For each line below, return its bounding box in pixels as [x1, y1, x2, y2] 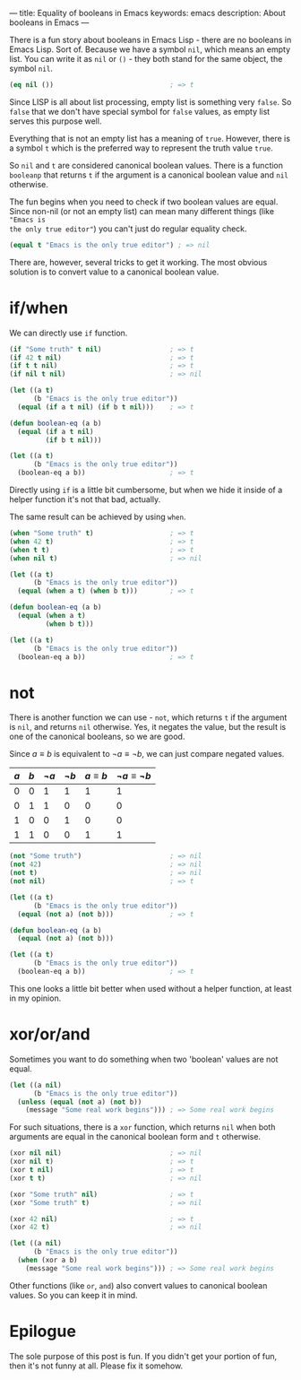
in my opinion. [9, 993, 62, 1003]
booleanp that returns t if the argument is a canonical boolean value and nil [9, 169, 289, 180]
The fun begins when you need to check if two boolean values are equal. [9, 196, 279, 207]
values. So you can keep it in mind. [9, 1289, 138, 1300]
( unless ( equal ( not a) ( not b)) [17, 1098, 142, 1107]
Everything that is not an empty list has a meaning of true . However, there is [9, 133, 291, 143]
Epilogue [9, 1322, 76, 1341]
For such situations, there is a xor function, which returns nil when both [9, 1122, 276, 1133]
